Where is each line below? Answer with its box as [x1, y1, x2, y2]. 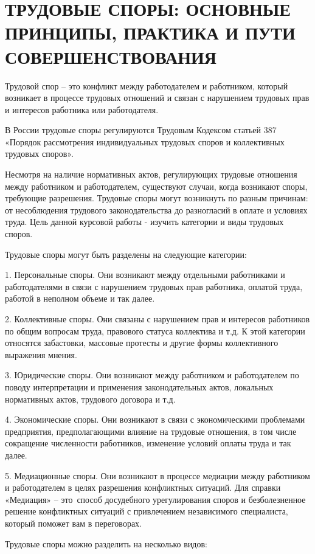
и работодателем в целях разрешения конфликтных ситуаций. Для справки [5, 481, 281, 494]
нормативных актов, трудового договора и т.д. [5, 392, 176, 405]
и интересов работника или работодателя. [5, 103, 159, 116]
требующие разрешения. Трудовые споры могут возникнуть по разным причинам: [5, 192, 308, 204]
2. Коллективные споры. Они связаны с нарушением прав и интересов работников [5, 313, 310, 325]
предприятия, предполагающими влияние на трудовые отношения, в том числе [5, 424, 297, 437]
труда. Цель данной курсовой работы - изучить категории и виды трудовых [5, 215, 284, 228]
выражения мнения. [5, 348, 77, 361]
